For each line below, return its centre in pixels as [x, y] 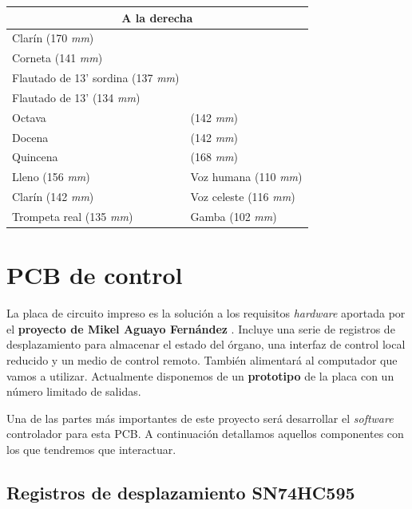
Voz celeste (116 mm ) [243, 197]
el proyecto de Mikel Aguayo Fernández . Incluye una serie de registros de [201, 328]
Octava [29, 117]
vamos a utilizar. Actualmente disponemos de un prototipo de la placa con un [200, 375]
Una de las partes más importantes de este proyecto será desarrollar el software [200, 418]
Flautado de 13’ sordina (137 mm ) [96, 78]
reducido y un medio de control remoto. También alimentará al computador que [202, 359]
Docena [30, 137]
